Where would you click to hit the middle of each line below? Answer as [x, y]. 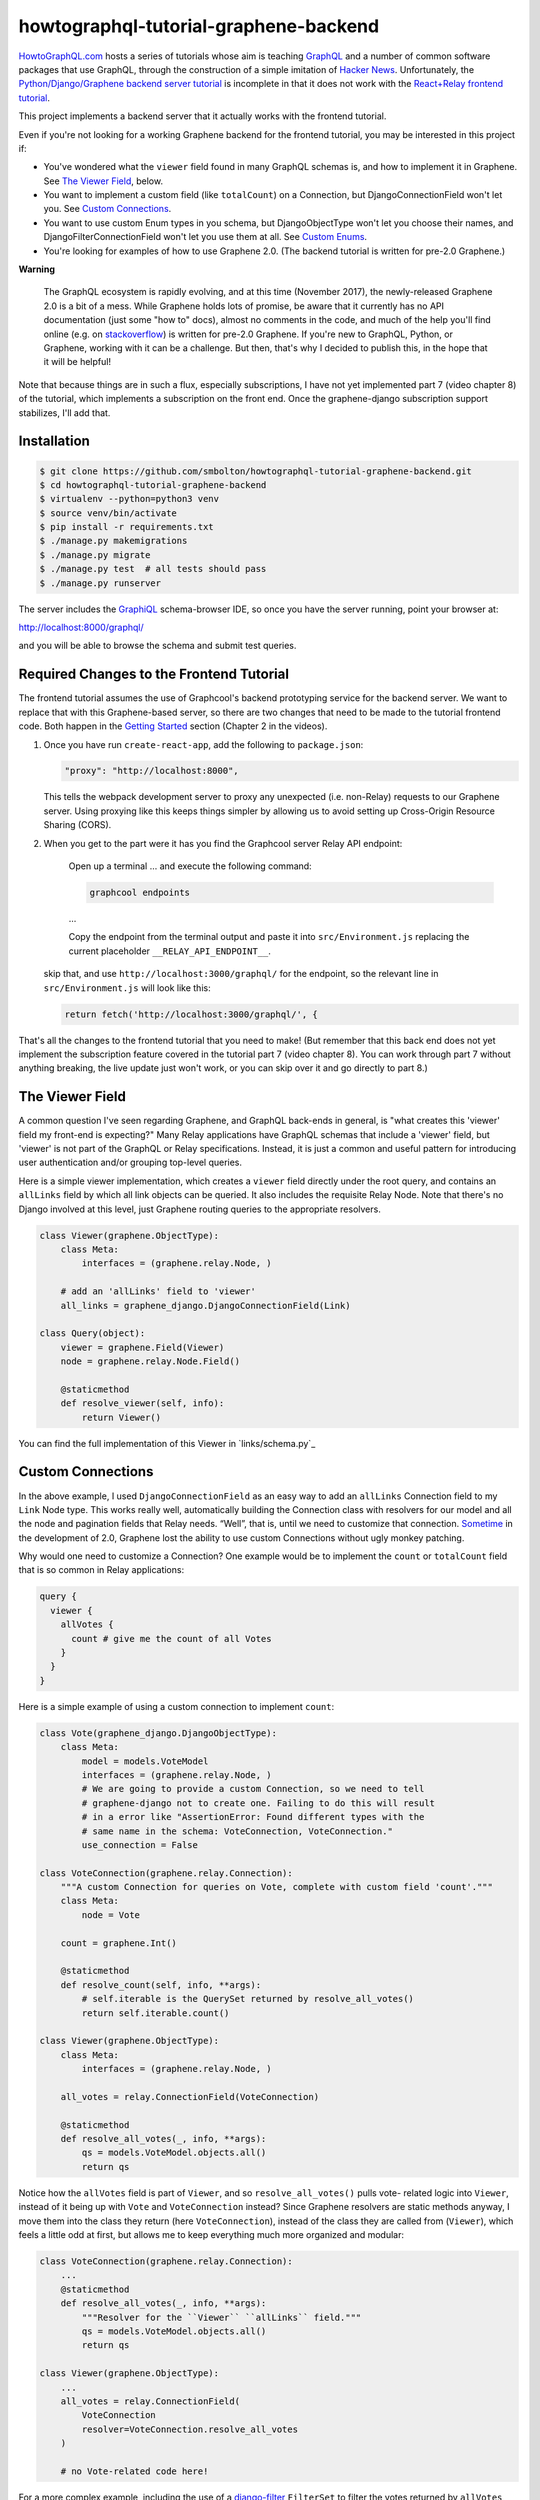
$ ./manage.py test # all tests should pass [153, 569]
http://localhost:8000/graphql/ [81, 627]
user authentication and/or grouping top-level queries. [130, 1162]
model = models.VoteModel [145, 1761]
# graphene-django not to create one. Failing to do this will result [258, 1803]
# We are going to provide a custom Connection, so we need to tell [253, 1789]
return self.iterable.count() [155, 2013]
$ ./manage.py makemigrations [113, 541]
